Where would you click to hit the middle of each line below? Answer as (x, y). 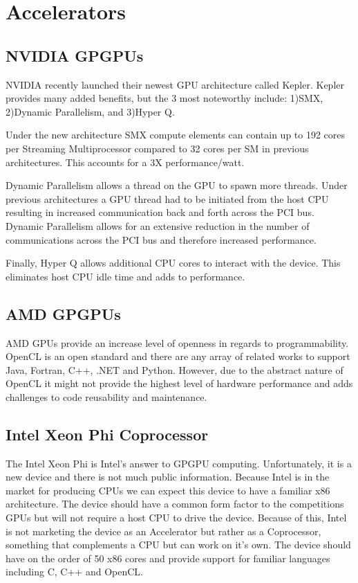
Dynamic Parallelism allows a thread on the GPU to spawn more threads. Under (177, 185)
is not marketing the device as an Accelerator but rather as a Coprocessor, (163, 531)
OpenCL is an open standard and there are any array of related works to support (178, 356)
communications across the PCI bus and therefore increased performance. (161, 239)
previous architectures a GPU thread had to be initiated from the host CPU (167, 198)
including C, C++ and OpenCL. (74, 572)
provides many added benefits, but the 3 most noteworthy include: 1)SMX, (164, 98)
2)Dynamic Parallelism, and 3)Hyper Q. (90, 111)
